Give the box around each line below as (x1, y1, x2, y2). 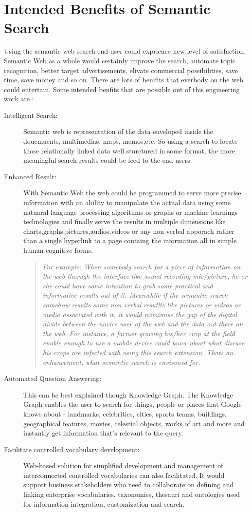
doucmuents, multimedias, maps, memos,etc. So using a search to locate (23, 136, 238, 146)
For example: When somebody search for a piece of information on (42, 261, 241, 271)
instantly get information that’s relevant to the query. (23, 428, 183, 438)
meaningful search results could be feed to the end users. (23, 155, 192, 165)
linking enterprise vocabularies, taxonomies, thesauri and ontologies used (23, 489, 240, 499)
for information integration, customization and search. (23, 498, 184, 509)
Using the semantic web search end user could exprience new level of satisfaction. (4, 46, 246, 56)
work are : (4, 94, 34, 104)
